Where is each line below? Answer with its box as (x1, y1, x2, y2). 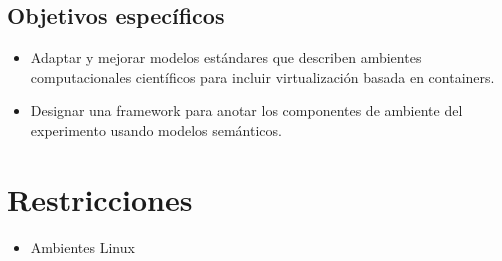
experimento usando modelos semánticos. (30, 119, 282, 140)
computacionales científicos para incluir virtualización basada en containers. (30, 66, 495, 87)
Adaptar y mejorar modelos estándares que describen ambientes (30, 47, 422, 68)
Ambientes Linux (30, 236, 135, 257)
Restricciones (7, 178, 193, 219)
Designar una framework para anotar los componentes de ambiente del (30, 100, 463, 121)
